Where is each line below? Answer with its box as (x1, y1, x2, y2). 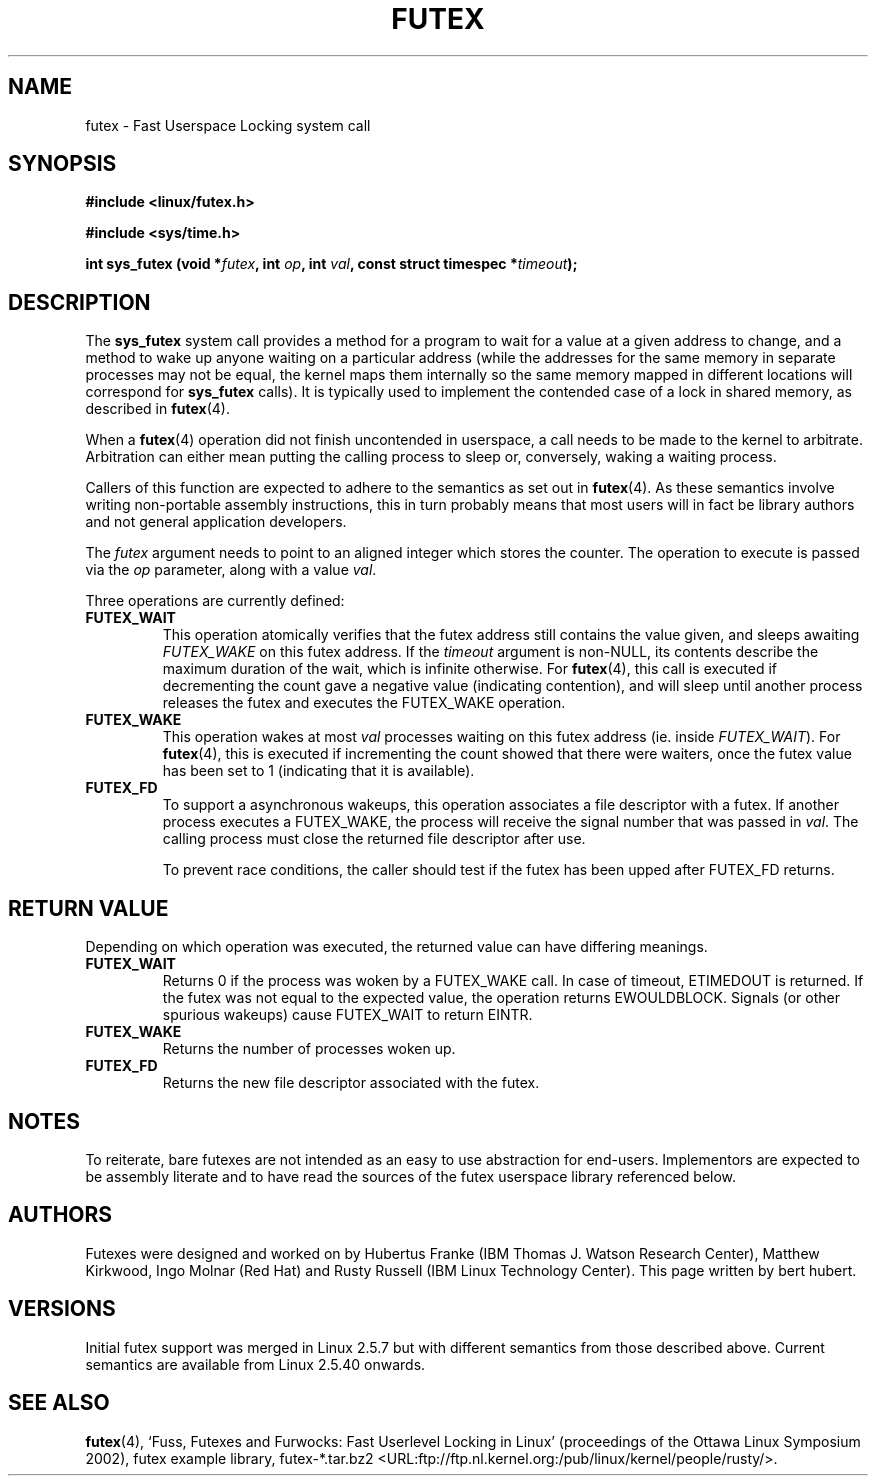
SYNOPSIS (8, 151, 117, 177)
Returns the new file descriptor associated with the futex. (162, 1074, 540, 1092)
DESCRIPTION (8, 289, 151, 315)
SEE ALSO (8, 1390, 110, 1416)
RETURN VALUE (8, 895, 169, 921)
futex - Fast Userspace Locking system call (85, 116, 371, 134)
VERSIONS (8, 1296, 116, 1322)
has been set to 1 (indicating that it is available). (162, 762, 475, 780)
